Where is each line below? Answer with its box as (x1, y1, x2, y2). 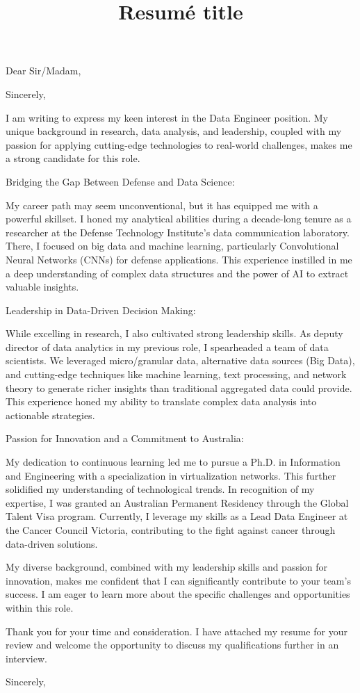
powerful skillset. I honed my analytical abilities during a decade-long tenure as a (6, 211, 352, 226)
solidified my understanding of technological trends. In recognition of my (6, 482, 315, 496)
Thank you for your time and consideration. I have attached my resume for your (6, 623, 347, 638)
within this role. (6, 600, 74, 614)
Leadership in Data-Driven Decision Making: (6, 302, 196, 317)
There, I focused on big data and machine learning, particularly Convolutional (6, 238, 339, 253)
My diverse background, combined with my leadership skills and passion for (6, 560, 328, 574)
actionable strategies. (6, 407, 95, 422)
